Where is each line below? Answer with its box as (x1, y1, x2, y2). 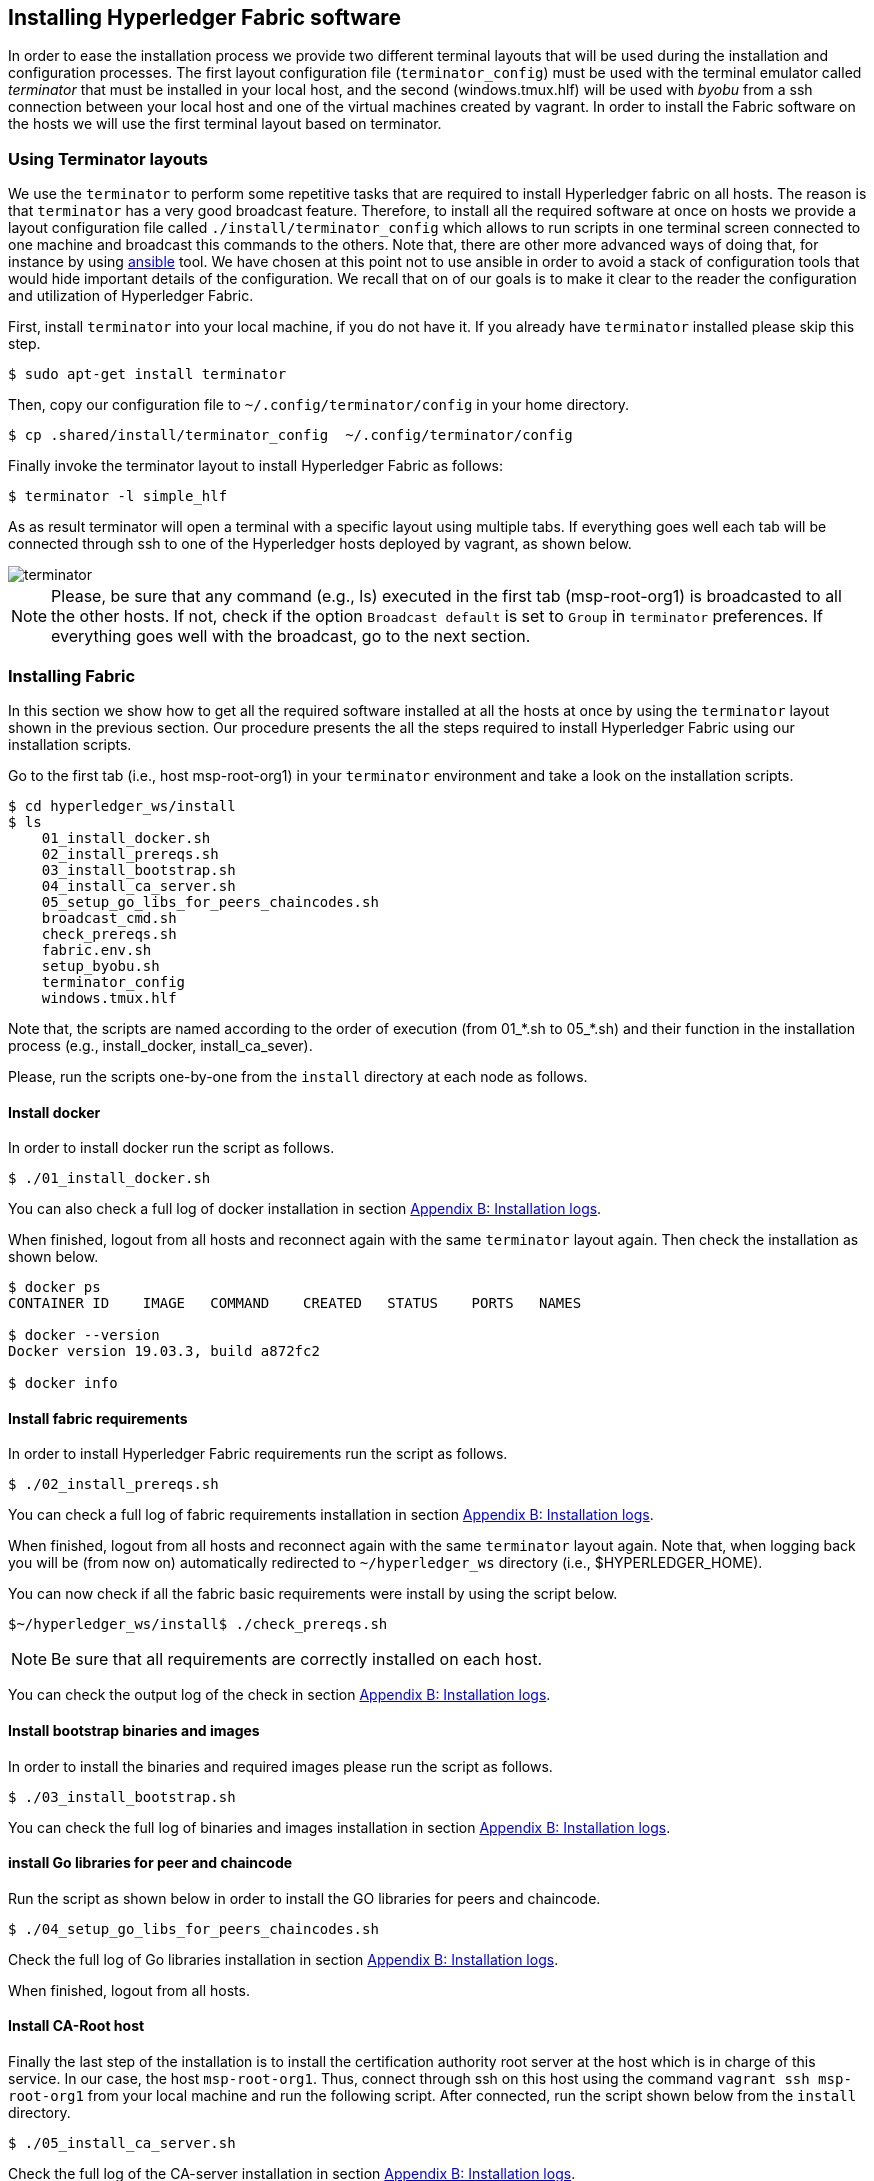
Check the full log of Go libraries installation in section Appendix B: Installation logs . (8, 1950, 559, 1968)
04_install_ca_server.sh (41, 877, 236, 894)
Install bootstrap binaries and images (8, 1721, 260, 1739)
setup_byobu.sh (41, 957, 160, 974)
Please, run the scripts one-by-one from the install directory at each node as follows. (8, 1067, 588, 1085)
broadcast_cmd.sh (41, 909, 177, 926)
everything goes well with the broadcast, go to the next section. (51, 626, 531, 647)
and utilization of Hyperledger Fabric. (8, 287, 254, 305)
